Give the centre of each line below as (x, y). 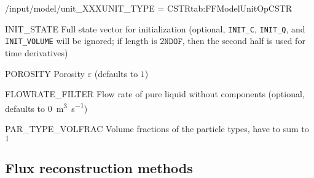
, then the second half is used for (244, 41)
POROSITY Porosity (45, 73)
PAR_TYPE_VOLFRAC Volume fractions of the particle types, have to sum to (157, 128)
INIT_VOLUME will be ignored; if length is (81, 41)
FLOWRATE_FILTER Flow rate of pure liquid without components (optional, (155, 94)
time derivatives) (37, 52)
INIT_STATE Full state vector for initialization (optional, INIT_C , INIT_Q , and (155, 28)
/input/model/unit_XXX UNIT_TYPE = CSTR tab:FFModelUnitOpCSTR (149, 8)
